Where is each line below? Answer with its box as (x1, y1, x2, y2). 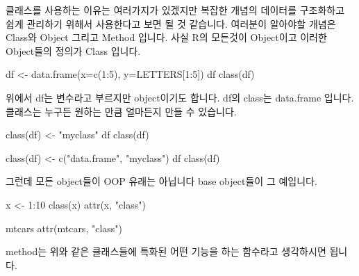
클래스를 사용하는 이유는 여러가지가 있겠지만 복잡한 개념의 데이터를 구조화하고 (6, 3, 345, 17)
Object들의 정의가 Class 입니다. (6, 43, 141, 58)
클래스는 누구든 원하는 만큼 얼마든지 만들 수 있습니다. (6, 104, 237, 118)
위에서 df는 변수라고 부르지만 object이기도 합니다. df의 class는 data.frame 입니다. (6, 90, 354, 104)
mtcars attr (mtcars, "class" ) (6, 220, 123, 235)
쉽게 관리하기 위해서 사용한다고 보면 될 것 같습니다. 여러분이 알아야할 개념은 (6, 16, 336, 31)
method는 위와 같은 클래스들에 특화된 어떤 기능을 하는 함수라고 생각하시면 (6, 244, 326, 259)
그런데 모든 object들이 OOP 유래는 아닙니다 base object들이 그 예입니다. (6, 174, 317, 188)
